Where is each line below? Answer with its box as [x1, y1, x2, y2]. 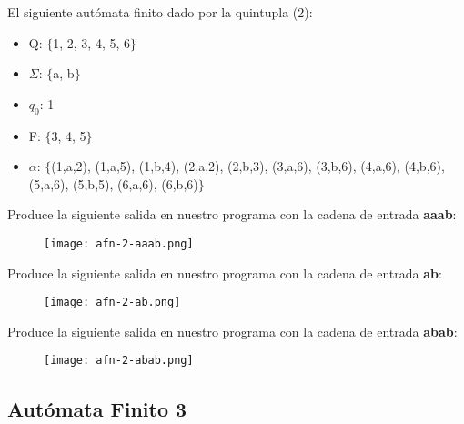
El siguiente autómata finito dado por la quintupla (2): [7, 3, 313, 21]
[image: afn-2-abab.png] [44, 354, 194, 368]
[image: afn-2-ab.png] [44, 296, 181, 309]
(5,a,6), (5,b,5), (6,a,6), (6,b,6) [28, 174, 198, 193]
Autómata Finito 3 [7, 394, 187, 422]
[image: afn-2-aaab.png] [44, 237, 194, 250]
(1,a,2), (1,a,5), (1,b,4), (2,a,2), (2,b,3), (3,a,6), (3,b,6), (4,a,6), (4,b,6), [51, 156, 445, 176]
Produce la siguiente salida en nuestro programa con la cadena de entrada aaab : [7, 205, 457, 224]
